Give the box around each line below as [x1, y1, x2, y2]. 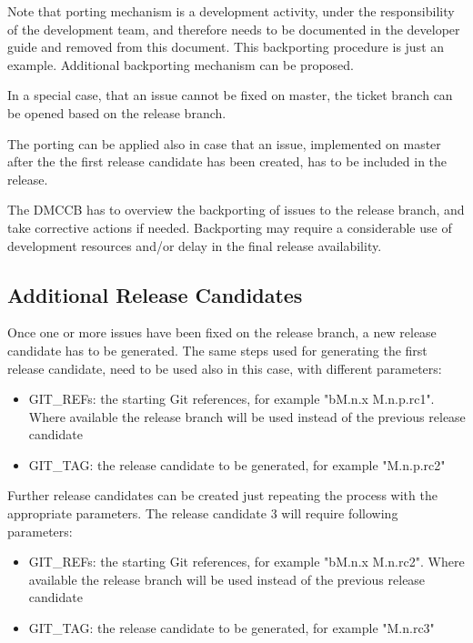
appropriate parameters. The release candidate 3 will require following [7, 504, 398, 523]
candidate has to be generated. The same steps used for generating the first [7, 340, 428, 359]
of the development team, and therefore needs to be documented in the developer [7, 19, 460, 38]
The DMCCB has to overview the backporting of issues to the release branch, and [7, 200, 465, 219]
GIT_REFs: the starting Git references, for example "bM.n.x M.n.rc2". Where [28, 552, 465, 571]
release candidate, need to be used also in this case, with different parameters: [7, 358, 442, 377]
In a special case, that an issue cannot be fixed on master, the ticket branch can [7, 85, 453, 105]
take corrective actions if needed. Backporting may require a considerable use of [7, 217, 452, 236]
